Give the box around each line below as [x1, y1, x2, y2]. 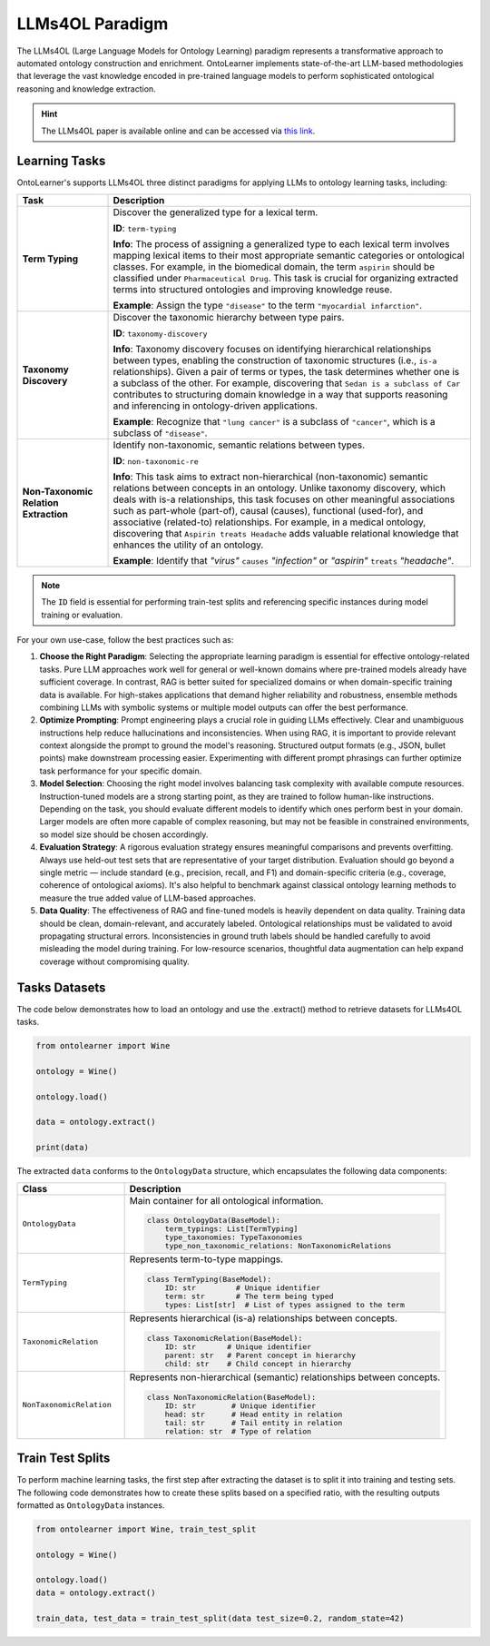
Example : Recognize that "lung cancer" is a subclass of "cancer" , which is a [113, 415, 436, 428]
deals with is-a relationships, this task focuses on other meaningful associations [113, 493, 456, 506]
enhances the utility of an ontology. [113, 538, 264, 551]
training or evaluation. [41, 609, 122, 620]
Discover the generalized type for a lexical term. [113, 205, 318, 218]
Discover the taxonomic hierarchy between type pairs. [113, 310, 345, 323]
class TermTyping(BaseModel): [146, 1275, 272, 1285]
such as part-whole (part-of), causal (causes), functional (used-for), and [113, 504, 424, 517]
